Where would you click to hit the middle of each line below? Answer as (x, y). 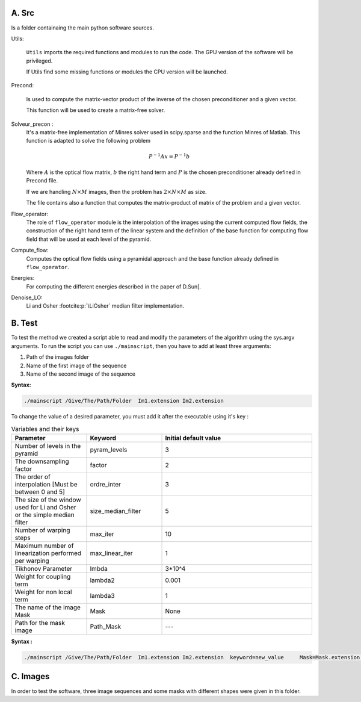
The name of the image (48, 607)
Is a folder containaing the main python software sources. (83, 28)
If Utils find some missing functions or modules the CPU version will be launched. (127, 72)
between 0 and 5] (40, 492)
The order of (32, 477)
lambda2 (102, 580)
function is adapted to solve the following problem (88, 141)
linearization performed (48, 553)
